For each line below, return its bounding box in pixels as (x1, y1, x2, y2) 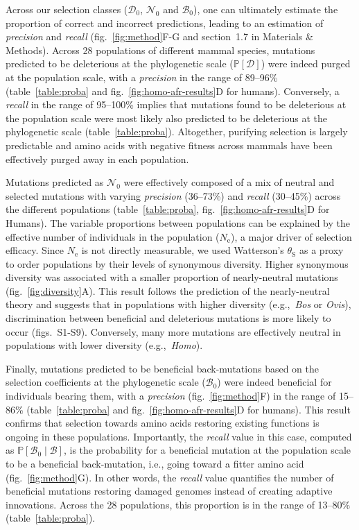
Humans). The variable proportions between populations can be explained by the (6, 215, 350, 230)
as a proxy (299, 243, 344, 257)
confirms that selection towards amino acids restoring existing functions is (6, 416, 319, 430)
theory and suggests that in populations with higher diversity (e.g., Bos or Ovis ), (6, 297, 351, 311)
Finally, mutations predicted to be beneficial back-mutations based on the (6, 361, 319, 375)
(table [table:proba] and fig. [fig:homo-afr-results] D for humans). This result (26, 402, 351, 416)
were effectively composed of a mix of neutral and (123, 175, 335, 189)
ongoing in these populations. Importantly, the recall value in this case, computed (6, 429, 352, 443)
